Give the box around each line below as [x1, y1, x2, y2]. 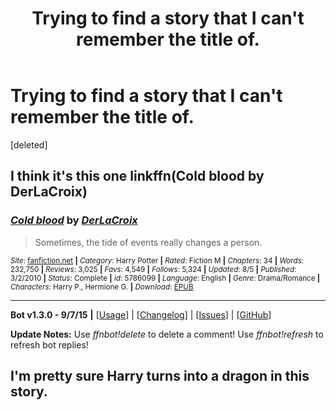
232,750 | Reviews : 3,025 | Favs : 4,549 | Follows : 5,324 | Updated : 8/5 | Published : [10, 264, 297, 274]
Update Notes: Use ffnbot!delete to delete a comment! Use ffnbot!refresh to [10, 328, 324, 340]
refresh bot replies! [10, 338, 89, 351]
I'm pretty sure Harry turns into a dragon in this [10, 368, 310, 385]
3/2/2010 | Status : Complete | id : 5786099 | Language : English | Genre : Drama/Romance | [10, 273, 321, 283]
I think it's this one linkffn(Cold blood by [10, 168, 265, 185]
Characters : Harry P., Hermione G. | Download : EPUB [10, 282, 194, 292]
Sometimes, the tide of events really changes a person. [34, 236, 263, 248]
